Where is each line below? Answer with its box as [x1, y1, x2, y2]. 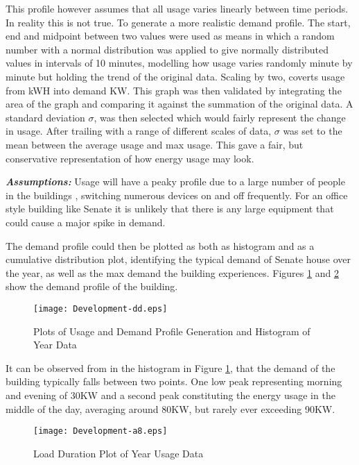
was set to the [283, 124, 342, 138]
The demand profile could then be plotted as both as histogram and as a [6, 238, 315, 253]
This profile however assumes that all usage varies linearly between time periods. [6, 1, 349, 15]
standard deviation [6, 110, 85, 124]
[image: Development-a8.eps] [33, 426, 168, 437]
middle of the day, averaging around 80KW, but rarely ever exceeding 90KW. [6, 401, 335, 416]
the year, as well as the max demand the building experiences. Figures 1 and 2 [6, 265, 339, 280]
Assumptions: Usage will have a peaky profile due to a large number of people [6, 174, 345, 189]
